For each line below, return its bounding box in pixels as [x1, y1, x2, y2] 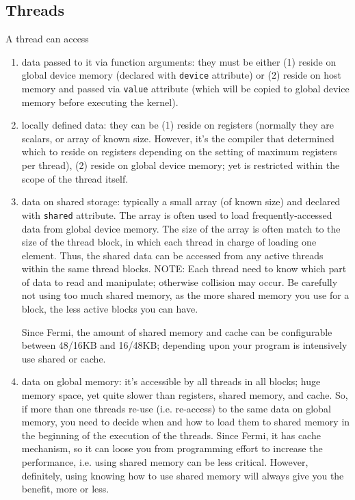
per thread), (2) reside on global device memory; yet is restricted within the [21, 158, 340, 172]
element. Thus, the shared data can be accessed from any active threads [21, 248, 324, 262]
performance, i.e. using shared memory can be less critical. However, [21, 455, 308, 469]
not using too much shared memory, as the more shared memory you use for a [21, 288, 350, 302]
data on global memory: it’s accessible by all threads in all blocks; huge [21, 374, 321, 389]
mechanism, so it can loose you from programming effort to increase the [21, 441, 323, 456]
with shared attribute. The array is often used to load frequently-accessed [21, 207, 332, 222]
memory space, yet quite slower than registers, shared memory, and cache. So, [21, 388, 348, 402]
